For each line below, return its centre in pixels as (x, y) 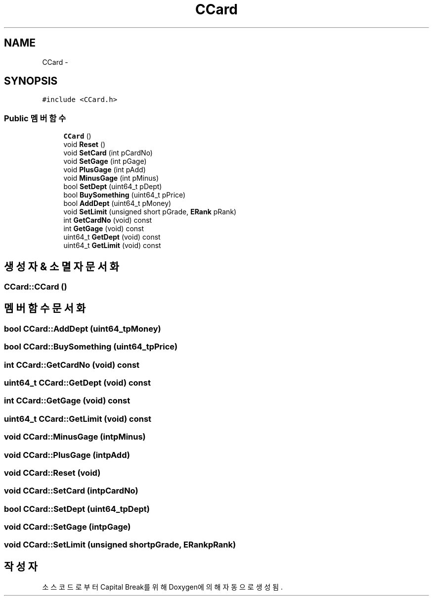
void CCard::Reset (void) (52, 473)
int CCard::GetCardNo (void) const (72, 365)
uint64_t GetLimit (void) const (112, 246)
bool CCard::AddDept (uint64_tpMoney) (83, 328)
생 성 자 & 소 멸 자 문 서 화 (62, 266)
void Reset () (85, 145)
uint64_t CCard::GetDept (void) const (77, 383)
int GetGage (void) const (104, 229)
